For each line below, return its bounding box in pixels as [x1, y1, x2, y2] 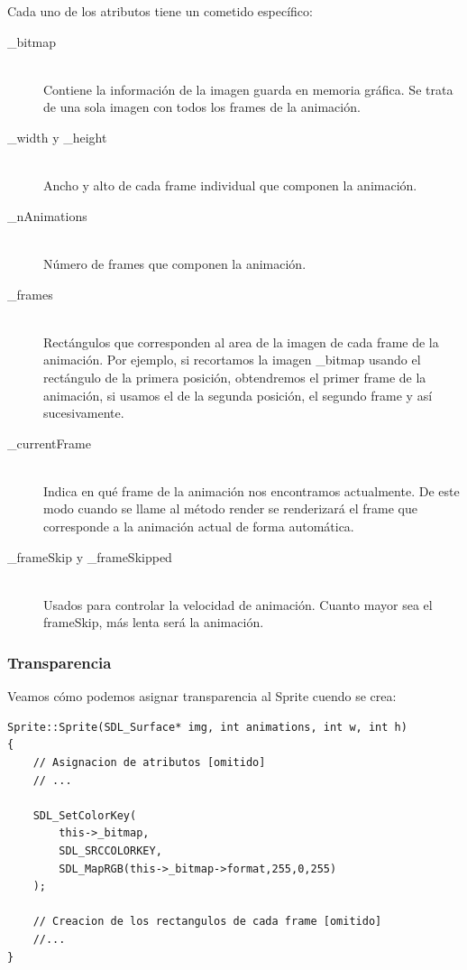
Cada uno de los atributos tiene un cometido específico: [7, 2, 313, 20]
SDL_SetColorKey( [32, 808, 137, 822]
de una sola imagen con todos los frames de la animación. [43, 97, 361, 116]
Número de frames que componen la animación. [43, 254, 307, 273]
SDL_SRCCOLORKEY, [59, 845, 162, 857]
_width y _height [7, 127, 107, 146]
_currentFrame [7, 433, 91, 452]
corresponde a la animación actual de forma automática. [43, 517, 354, 536]
